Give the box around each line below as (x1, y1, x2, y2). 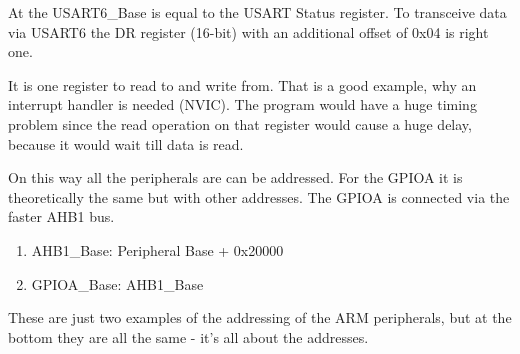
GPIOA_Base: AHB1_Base (31, 273, 204, 294)
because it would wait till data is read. (8, 133, 244, 154)
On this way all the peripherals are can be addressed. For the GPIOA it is (8, 167, 463, 188)
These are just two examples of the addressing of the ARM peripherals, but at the (8, 307, 512, 328)
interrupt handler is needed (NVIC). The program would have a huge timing (8, 94, 477, 115)
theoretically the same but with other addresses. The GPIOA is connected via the (8, 186, 510, 207)
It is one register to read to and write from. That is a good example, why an (8, 74, 477, 95)
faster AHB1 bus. (8, 206, 115, 227)
